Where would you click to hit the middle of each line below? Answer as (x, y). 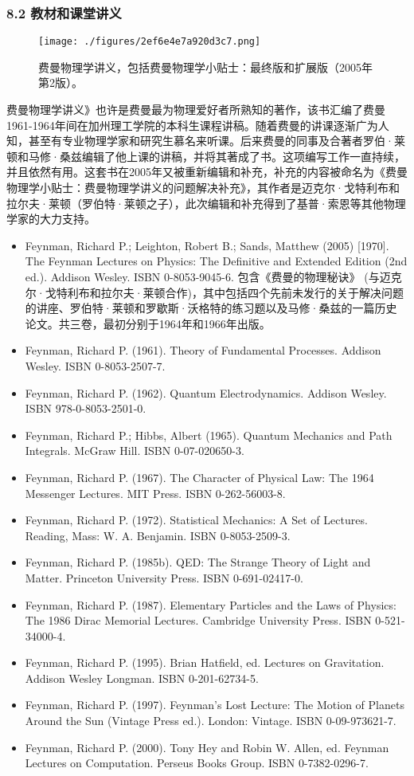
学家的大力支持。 (51, 219)
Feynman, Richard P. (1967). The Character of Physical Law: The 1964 (199, 477)
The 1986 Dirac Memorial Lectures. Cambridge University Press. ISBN (198, 620)
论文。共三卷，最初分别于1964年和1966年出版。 (148, 323)
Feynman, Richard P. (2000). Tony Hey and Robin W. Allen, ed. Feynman (207, 747)
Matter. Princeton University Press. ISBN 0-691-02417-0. (164, 577)
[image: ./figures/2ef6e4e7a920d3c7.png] (150, 42)
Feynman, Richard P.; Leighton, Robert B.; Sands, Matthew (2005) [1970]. (207, 245)
